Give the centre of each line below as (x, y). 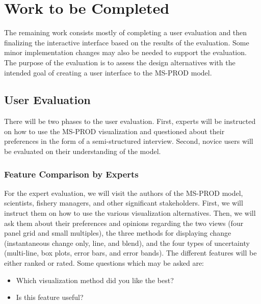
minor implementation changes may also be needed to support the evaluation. (125, 52)
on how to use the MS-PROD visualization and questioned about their (114, 131)
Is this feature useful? (50, 297)
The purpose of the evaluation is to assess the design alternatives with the (120, 62)
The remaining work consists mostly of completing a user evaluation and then (126, 32)
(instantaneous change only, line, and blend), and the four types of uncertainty (127, 243)
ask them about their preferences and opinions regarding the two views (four (124, 223)
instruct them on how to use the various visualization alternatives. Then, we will (130, 213)
